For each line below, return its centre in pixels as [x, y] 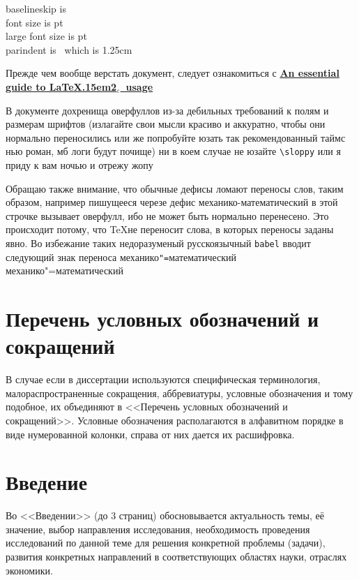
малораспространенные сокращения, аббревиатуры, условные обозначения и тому [179, 393]
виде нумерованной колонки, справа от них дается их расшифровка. [150, 434]
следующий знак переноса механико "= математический [121, 256]
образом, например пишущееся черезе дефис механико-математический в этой [172, 202]
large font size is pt [46, 36]
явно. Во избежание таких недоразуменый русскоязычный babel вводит [158, 243]
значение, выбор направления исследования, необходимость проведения [158, 529]
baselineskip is [36, 8]
